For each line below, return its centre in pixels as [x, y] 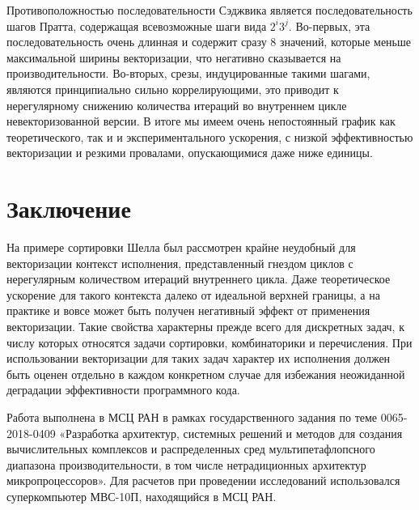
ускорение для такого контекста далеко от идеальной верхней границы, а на [193, 294]
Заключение [69, 208]
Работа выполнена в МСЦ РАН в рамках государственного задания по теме [192, 417]
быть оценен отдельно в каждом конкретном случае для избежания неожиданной [206, 374]
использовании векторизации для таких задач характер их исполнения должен [199, 358]
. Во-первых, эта [329, 25]
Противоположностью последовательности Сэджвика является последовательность [209, 10]
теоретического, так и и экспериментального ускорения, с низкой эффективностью [210, 136]
